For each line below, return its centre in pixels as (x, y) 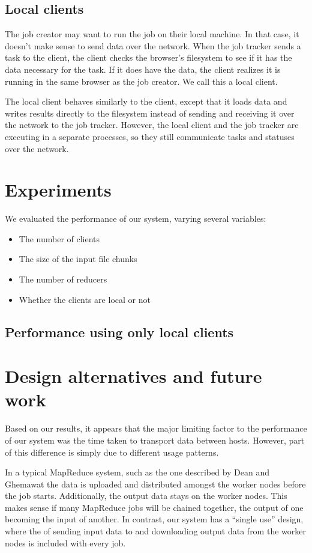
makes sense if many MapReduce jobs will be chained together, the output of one (154, 507)
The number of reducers (63, 279)
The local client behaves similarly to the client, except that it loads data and (146, 101)
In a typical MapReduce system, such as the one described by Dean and (137, 472)
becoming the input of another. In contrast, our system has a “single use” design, (154, 519)
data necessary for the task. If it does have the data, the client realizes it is (143, 69)
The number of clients (59, 238)
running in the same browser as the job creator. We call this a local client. (141, 81)
